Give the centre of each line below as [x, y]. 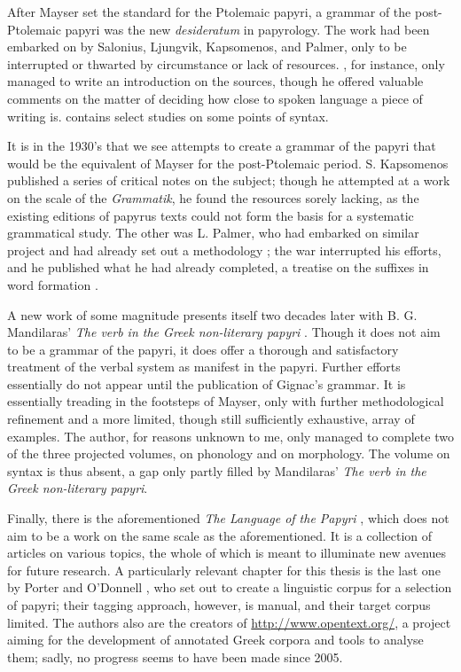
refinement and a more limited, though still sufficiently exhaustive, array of [211, 419]
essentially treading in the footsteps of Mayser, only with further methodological [226, 401]
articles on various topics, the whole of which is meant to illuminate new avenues [227, 553]
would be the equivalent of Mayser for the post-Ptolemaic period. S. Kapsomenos [228, 163]
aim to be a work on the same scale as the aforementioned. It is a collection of [220, 535]
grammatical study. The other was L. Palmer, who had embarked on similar [213, 233]
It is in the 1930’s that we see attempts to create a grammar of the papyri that [222, 146]
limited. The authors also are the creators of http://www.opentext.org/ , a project [229, 622]
